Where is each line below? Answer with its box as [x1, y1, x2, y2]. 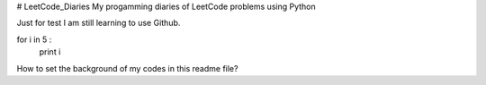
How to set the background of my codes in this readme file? [16, 63, 238, 73]
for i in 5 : [16, 34, 52, 45]
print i [39, 47, 61, 57]
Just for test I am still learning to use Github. [16, 18, 181, 29]
